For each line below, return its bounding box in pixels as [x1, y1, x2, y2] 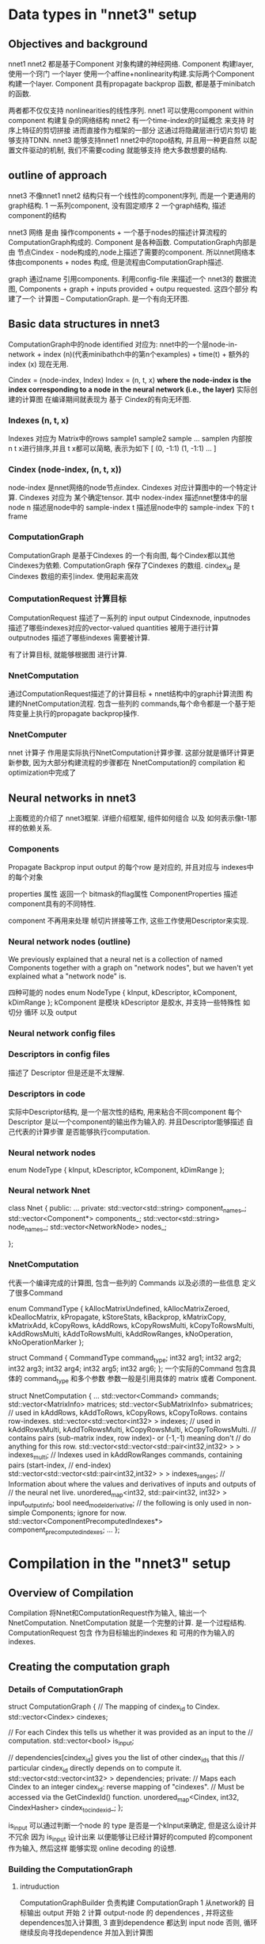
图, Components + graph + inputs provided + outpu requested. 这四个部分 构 [8, 284, 258, 293]
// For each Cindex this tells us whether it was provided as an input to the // [8, 1727, 253, 1737]
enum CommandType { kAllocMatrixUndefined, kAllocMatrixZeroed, [8, 1303, 230, 1313]
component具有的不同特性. [8, 899, 97, 909]
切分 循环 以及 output [8, 1007, 78, 1016]
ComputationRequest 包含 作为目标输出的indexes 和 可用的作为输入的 [8, 1628, 235, 1638]
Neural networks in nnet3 [8, 791, 137, 805]
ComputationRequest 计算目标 [8, 593, 127, 604]
